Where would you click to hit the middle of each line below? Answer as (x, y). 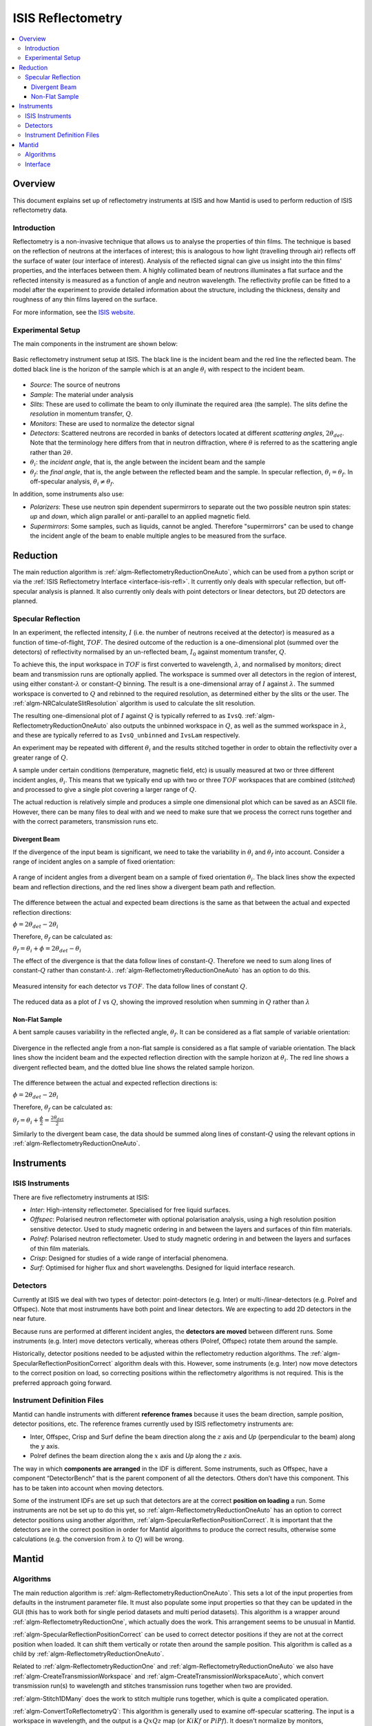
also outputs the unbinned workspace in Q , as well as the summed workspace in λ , (228, 726)
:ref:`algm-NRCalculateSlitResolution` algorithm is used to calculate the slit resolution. (134, 703)
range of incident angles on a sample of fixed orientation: (94, 862)
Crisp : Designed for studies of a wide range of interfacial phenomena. (129, 1258)
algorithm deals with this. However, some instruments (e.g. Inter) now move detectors (236, 1363)
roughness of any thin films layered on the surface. (85, 300)
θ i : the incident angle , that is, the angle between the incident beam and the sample (147, 463)
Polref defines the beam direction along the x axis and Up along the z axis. (136, 1456)
